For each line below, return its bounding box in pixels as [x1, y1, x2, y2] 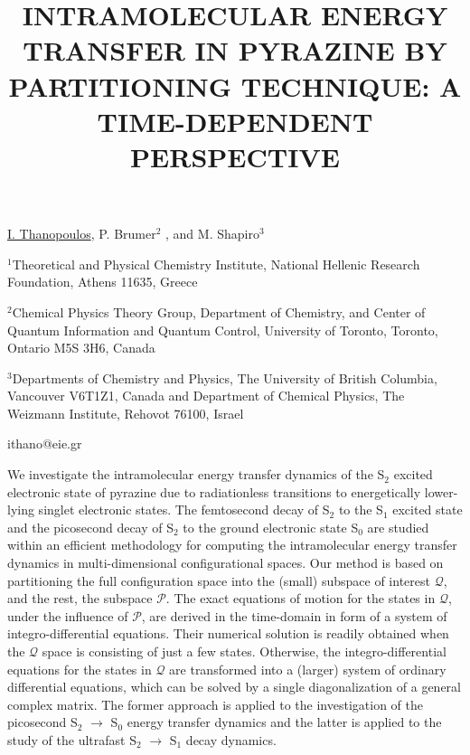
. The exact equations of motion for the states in [165, 589, 436, 608]
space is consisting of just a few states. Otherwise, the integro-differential [42, 642, 446, 660]
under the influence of [7, 606, 128, 625]
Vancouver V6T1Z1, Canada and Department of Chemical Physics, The [7, 386, 405, 405]
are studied [367, 517, 429, 536]
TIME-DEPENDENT [97, 102, 373, 139]
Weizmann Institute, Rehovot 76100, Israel [7, 403, 244, 422]
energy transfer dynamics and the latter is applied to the [127, 713, 442, 731]
